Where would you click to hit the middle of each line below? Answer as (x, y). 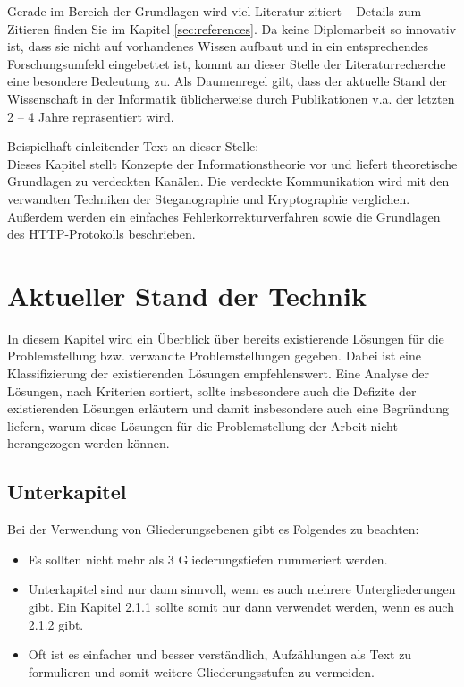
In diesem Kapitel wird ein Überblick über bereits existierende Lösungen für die (226, 338)
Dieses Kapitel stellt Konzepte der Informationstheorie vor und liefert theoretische (232, 163)
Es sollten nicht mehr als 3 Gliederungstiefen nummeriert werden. (208, 559)
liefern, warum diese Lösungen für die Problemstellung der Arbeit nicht (202, 425)
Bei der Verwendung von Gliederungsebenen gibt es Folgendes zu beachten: (213, 529)
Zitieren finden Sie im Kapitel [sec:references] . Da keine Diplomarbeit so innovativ (232, 28)
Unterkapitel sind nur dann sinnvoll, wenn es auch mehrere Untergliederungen (242, 589)
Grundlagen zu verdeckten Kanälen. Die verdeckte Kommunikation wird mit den (228, 181)
